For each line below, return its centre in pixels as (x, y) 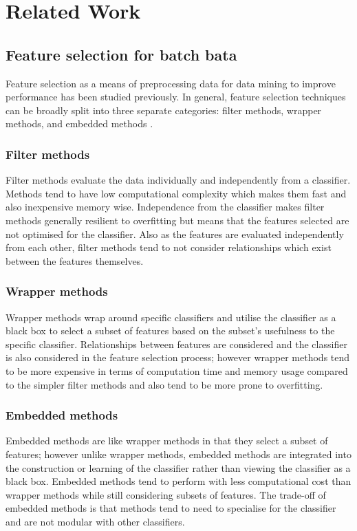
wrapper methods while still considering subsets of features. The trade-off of (166, 494)
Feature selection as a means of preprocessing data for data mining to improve (171, 83)
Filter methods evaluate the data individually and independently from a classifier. (178, 180)
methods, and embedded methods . (79, 123)
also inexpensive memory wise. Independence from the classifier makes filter (165, 207)
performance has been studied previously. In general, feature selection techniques (176, 97)
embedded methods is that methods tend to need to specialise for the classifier (171, 508)
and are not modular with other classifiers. (95, 521)
